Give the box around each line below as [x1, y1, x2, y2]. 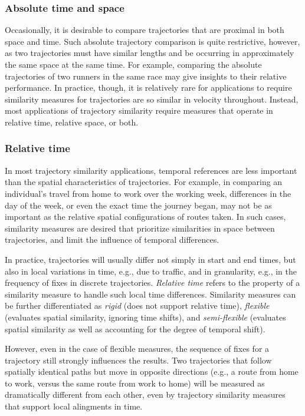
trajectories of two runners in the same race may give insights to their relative [5, 70, 287, 82]
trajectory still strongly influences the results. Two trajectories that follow [5, 354, 272, 366]
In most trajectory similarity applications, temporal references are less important [5, 164, 297, 176]
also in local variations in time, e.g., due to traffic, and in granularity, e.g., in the [5, 265, 297, 277]
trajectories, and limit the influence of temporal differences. [5, 233, 219, 246]
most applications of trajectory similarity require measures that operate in [5, 104, 273, 117]
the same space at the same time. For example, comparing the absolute [5, 58, 262, 70]
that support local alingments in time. [5, 400, 143, 412]
